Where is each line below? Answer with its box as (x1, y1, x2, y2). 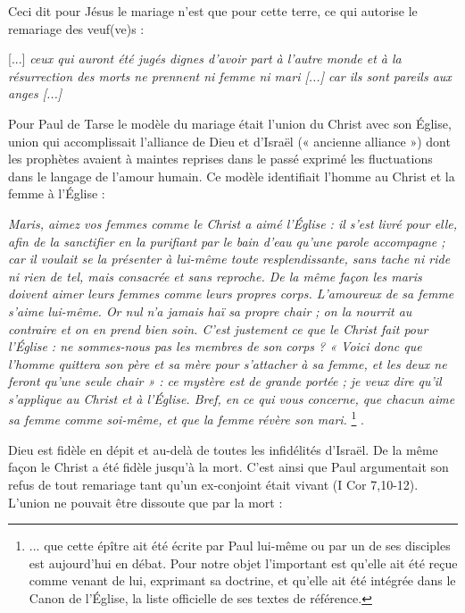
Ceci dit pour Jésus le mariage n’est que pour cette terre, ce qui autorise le (8, 2, 418, 20)
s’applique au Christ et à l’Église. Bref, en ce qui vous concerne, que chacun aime (8, 389, 455, 407)
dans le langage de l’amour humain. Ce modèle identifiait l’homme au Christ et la (8, 166, 455, 185)
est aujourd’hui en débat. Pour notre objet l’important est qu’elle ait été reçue (29, 553, 458, 572)
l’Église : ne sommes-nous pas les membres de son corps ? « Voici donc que (8, 337, 422, 356)
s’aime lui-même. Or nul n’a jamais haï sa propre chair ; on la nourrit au (8, 301, 412, 320)
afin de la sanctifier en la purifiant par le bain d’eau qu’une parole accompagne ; (8, 231, 445, 250)
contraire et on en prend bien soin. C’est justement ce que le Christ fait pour (8, 319, 428, 338)
